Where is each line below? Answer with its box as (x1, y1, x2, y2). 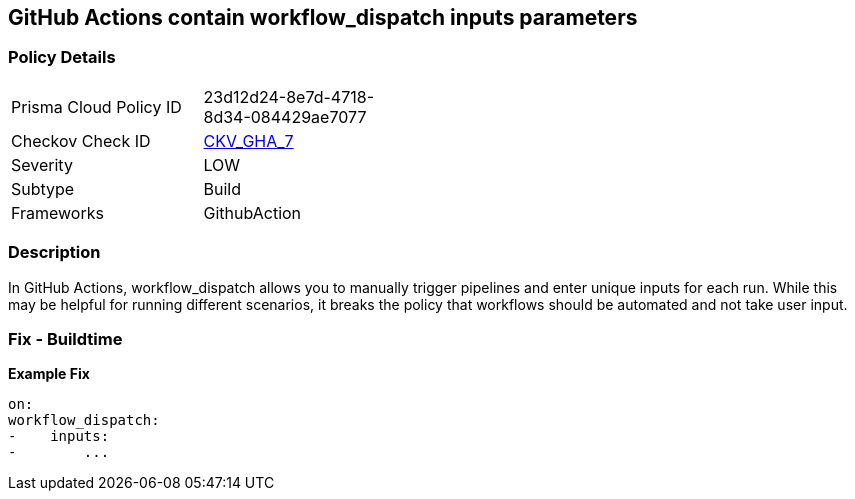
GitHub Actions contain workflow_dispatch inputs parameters (8, 5, 638, 30)
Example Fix (8, 365, 90, 383)
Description (8, 242, 101, 263)
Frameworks (11, 202, 104, 223)
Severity (11, 154, 73, 175)
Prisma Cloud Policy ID (11, 96, 182, 117)
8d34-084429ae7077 (203, 106, 367, 127)
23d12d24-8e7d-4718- (203, 86, 374, 107)
